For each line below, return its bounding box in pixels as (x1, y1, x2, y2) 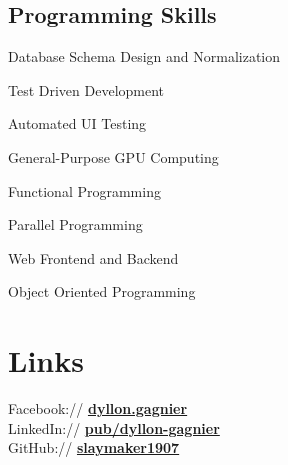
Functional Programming (8, 180, 161, 201)
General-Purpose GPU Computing (8, 146, 219, 167)
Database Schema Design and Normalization (8, 46, 281, 67)
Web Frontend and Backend (8, 247, 179, 268)
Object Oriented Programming (8, 281, 196, 302)
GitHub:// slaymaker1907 (8, 437, 180, 458)
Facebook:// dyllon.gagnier (8, 398, 188, 419)
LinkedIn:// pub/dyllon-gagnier (8, 417, 220, 438)
